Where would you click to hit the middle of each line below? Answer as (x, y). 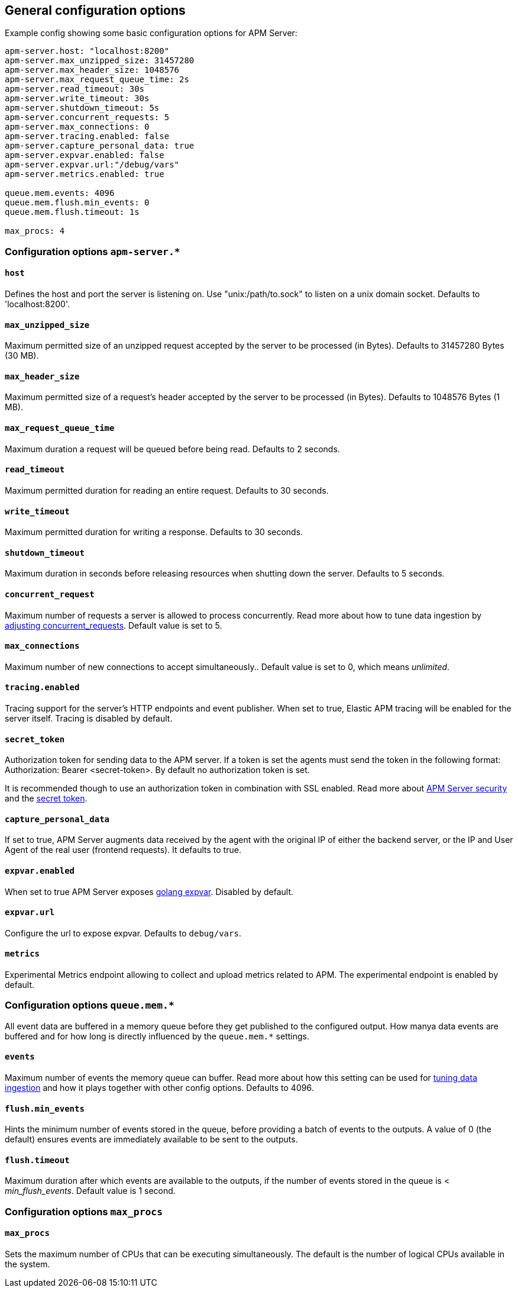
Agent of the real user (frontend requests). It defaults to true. (123, 850)
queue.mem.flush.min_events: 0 (77, 203)
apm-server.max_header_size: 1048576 (92, 70)
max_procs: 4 (35, 231)
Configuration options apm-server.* (93, 251)
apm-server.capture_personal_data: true (100, 146)
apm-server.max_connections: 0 (77, 127)
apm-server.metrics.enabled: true (85, 174)
